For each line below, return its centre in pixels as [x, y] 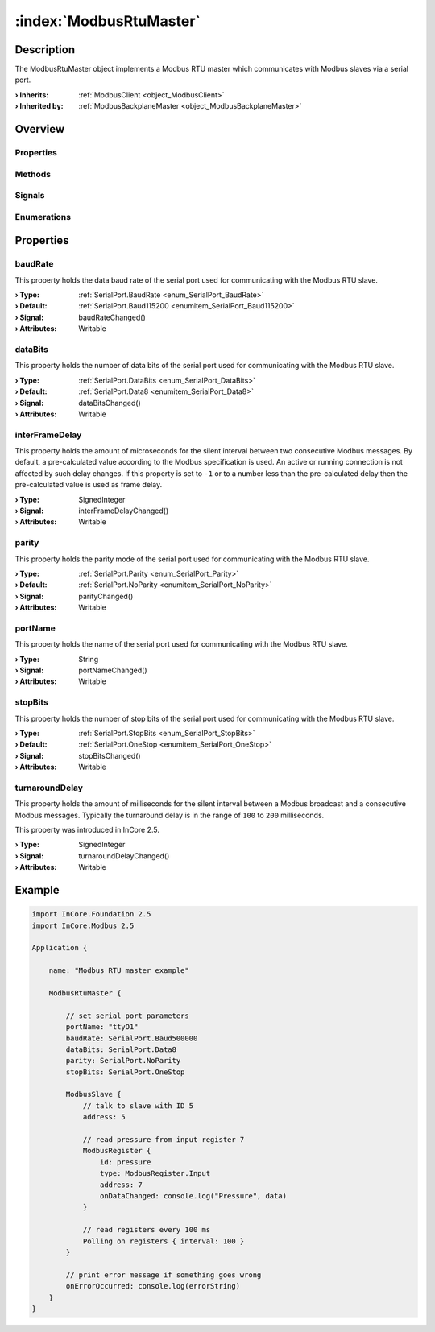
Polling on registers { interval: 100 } [164, 1241]
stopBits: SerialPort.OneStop [125, 1072]
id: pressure [125, 1162]
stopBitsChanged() [110, 755]
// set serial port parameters [127, 1016]
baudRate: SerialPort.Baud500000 [132, 1038]
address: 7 [121, 1185]
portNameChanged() [113, 670]
